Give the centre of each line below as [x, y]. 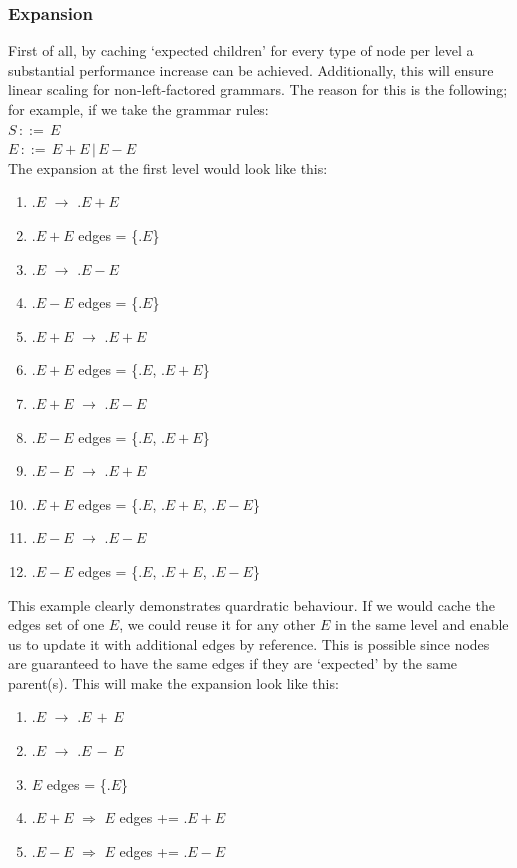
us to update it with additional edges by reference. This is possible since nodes [249, 643]
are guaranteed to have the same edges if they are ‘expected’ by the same [233, 663]
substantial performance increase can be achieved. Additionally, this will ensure [251, 69]
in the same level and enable [422, 624]
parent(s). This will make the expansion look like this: [173, 682]
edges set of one [56, 624]
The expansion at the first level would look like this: [168, 167]
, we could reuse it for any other [217, 624]
